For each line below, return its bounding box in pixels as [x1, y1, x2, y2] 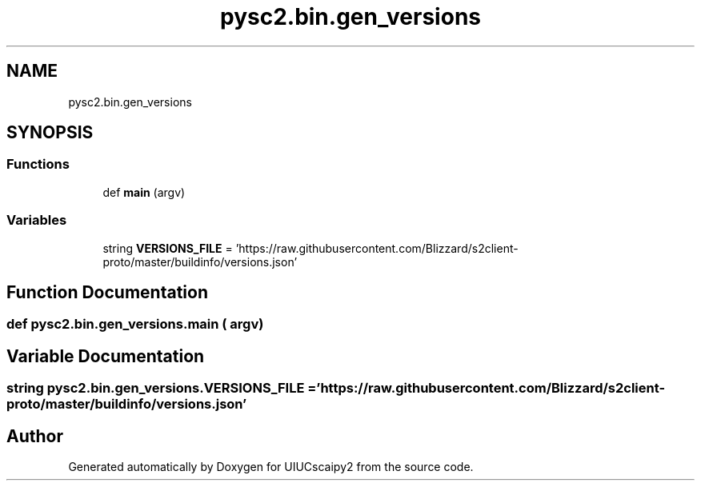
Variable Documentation [6, 345, 205, 366]
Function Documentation [6, 281, 208, 302]
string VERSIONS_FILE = [102, 241, 233, 255]
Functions [6, 156, 70, 173]
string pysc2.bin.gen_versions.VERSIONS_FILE [6, 380, 305, 397]
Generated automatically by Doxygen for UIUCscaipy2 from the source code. [68, 460, 474, 474]
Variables [6, 212, 67, 229]
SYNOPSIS [6, 122, 94, 143]
